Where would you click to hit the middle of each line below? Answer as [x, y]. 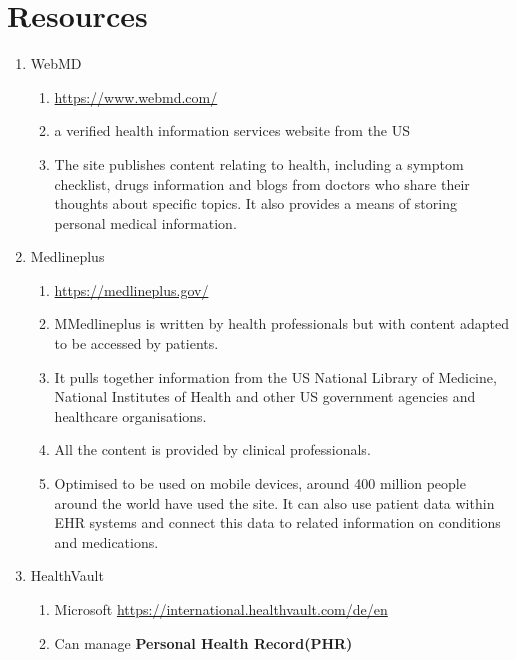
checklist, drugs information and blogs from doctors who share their [262, 183]
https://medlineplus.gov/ [131, 289]
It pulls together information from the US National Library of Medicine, [275, 376]
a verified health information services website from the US [232, 130]
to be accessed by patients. [136, 343]
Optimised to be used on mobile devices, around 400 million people [260, 483]
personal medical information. [145, 222]
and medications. [106, 541]
